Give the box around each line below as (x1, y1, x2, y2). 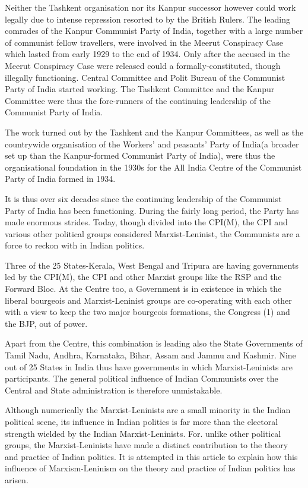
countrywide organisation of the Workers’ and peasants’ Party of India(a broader (5, 137, 299, 150)
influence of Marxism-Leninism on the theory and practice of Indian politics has (5, 462, 296, 474)
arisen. (5, 473, 28, 486)
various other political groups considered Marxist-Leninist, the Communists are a (5, 227, 300, 240)
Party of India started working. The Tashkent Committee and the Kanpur (5, 83, 275, 95)
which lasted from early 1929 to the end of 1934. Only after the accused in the (5, 48, 290, 60)
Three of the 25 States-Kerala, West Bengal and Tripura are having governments (5, 259, 299, 271)
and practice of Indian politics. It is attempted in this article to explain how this (5, 450, 298, 462)
